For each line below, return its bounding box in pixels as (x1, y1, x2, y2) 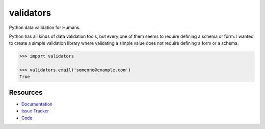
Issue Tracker (21, 108, 49, 114)
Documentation (21, 101, 53, 107)
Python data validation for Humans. (9, 25, 80, 30)
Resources (9, 88, 43, 97)
